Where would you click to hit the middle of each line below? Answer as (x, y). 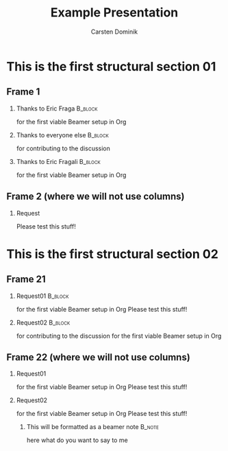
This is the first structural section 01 (111, 66)
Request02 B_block (43, 322)
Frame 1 (23, 92)
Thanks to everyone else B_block (62, 135)
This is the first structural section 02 (112, 254)
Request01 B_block (42, 296)
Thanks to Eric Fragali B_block (58, 161)
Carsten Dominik (114, 32)
